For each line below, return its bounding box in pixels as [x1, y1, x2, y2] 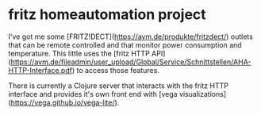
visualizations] [178, 89, 227, 98]
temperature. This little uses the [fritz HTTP [8, 48, 151, 58]
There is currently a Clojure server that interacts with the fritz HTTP [8, 81, 228, 90]
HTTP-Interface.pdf [8, 65, 73, 75]
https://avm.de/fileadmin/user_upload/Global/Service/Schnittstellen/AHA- [10, 57, 251, 67]
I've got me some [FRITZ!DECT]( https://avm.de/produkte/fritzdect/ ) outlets [8, 32, 254, 41]
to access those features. [76, 65, 160, 75]
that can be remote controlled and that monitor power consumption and [8, 40, 242, 49]
